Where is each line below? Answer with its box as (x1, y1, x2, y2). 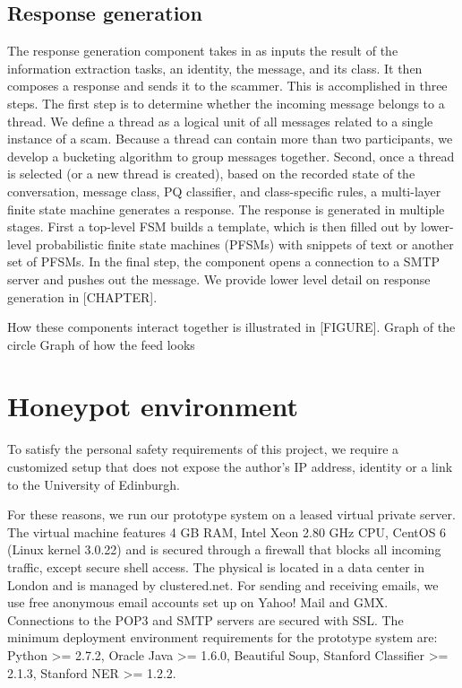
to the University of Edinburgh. (7, 475, 180, 493)
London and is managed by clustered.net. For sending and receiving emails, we (7, 575, 439, 594)
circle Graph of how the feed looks (7, 335, 195, 353)
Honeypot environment (7, 388, 299, 424)
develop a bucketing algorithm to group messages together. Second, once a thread (7, 146, 455, 165)
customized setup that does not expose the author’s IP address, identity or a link (7, 457, 453, 476)
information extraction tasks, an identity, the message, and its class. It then (7, 58, 423, 77)
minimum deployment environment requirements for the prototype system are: (7, 628, 438, 647)
